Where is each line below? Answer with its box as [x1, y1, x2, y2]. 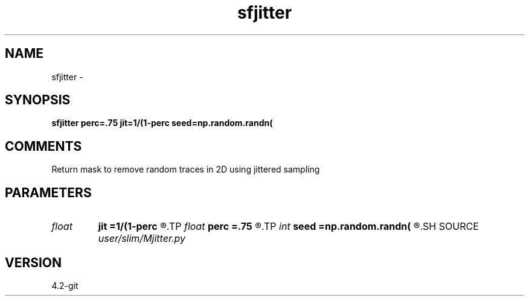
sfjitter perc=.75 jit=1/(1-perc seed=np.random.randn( [51, 118, 273, 128]
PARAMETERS [5, 185, 92, 200]
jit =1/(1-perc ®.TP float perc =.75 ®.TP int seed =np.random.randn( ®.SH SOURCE [98, 220, 479, 233]
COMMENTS [5, 138, 82, 154]
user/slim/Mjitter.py [98, 232, 186, 245]
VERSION [5, 255, 62, 270]
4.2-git [51, 280, 79, 291]
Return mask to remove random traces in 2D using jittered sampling [51, 164, 320, 175]
